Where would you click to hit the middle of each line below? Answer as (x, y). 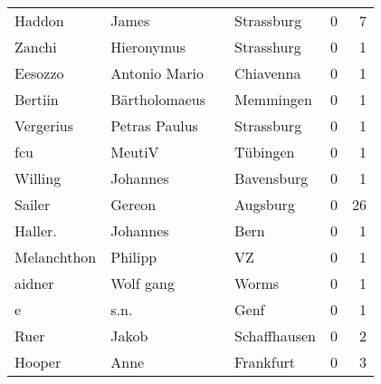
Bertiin (37, 99)
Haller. (36, 230)
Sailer (33, 204)
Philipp (134, 257)
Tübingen (265, 152)
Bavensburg (271, 178)
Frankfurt (265, 362)
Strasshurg (268, 47)
